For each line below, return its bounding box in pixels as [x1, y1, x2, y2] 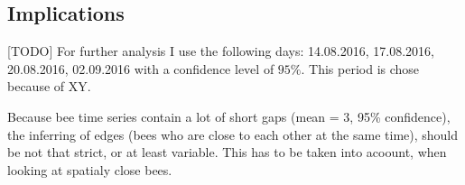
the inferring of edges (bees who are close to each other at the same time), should [7, 125, 459, 143]
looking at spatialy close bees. [7, 160, 172, 179]
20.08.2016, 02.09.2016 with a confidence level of [7, 59, 274, 78]
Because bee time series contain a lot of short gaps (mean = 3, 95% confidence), [7, 106, 451, 125]
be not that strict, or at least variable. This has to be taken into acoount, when [7, 143, 447, 162]
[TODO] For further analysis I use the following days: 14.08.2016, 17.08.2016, [7, 42, 434, 60]
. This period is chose [301, 59, 420, 78]
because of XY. [7, 77, 91, 96]
